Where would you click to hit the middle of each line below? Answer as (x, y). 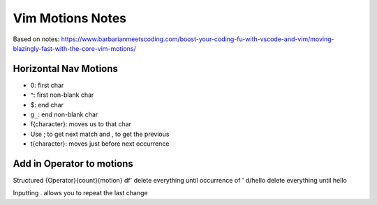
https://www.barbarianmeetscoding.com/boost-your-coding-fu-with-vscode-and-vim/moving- (198, 39)
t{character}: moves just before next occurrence (100, 144)
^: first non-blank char (62, 95)
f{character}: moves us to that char (81, 124)
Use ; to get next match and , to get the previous (100, 134)
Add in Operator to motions (73, 164)
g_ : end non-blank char (64, 114)
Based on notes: (36, 39)
